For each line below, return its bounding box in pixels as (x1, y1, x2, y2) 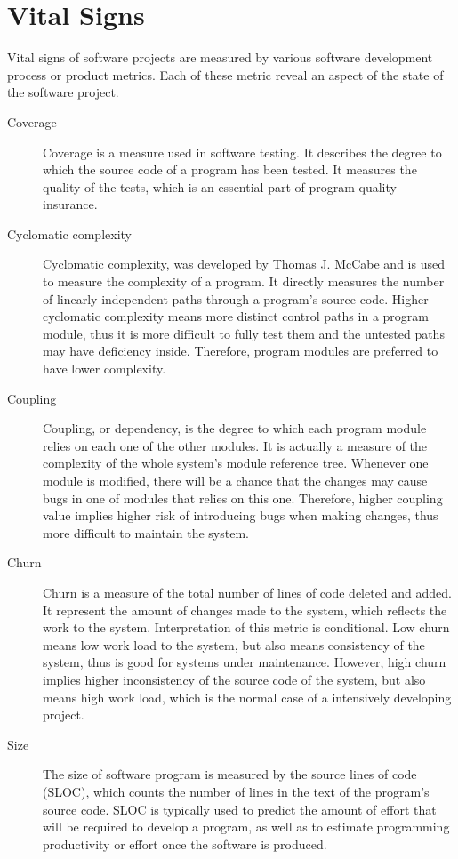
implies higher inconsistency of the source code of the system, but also (43, 670, 426, 688)
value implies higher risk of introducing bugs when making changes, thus (43, 506, 438, 525)
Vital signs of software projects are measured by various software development (7, 48, 433, 67)
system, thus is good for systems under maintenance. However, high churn (43, 653, 446, 671)
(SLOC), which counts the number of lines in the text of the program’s (43, 782, 430, 800)
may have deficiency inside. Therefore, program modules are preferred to (43, 341, 438, 360)
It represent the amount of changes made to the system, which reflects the (43, 600, 447, 619)
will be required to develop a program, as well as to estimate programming (43, 817, 450, 836)
